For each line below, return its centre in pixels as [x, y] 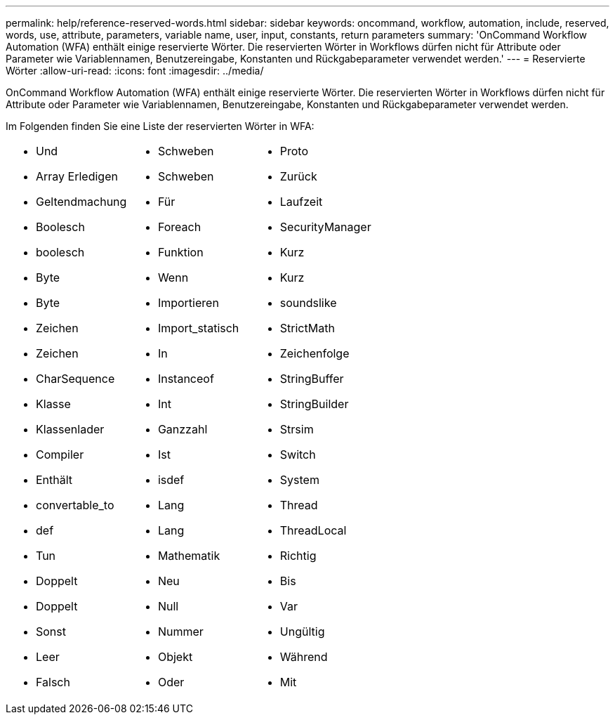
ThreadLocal [313, 530]
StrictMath [307, 328]
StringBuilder [314, 404]
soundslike [308, 303]
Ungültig [302, 631]
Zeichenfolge [315, 353]
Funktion [180, 252]
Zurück [298, 176]
